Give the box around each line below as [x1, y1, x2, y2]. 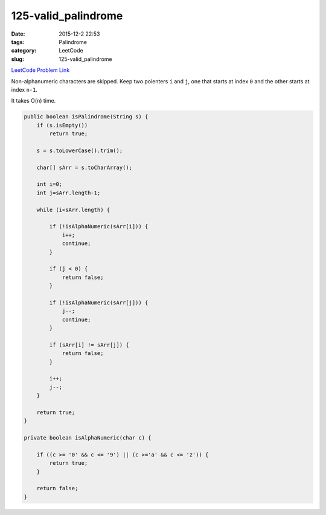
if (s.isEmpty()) [36, 121, 88, 129]
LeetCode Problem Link [11, 66, 70, 74]
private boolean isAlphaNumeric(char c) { [24, 435, 152, 441]
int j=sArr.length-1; [36, 189, 101, 196]
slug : [11, 55, 24, 63]
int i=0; [36, 181, 63, 188]
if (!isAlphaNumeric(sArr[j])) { [49, 299, 149, 306]
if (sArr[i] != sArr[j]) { [49, 341, 129, 348]
